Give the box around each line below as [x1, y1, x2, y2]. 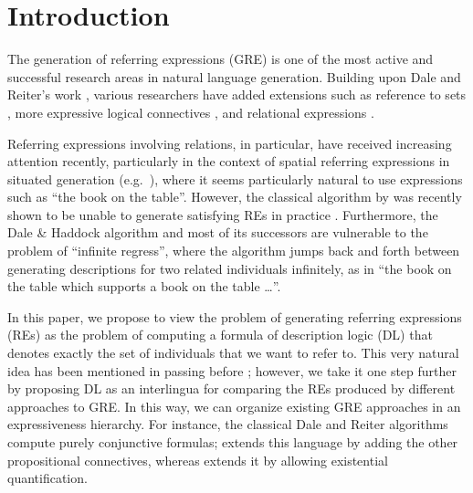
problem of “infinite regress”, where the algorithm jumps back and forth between [7, 241, 460, 260]
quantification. [7, 468, 88, 488]
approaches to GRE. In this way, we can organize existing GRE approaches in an [7, 396, 461, 415]
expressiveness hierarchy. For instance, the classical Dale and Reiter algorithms [7, 414, 448, 434]
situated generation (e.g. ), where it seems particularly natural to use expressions [7, 169, 463, 188]
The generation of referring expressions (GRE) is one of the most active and [7, 49, 434, 68]
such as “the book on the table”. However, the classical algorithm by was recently [7, 187, 462, 206]
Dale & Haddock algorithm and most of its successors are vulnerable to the [7, 223, 428, 242]
